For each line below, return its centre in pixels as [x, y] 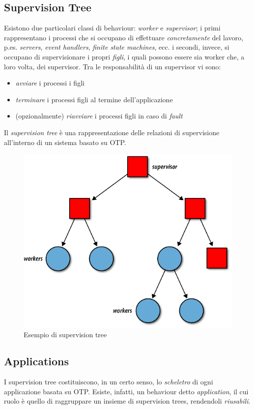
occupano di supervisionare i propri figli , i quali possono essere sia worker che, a [124, 56]
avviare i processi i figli [50, 83]
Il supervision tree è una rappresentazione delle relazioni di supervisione [112, 132]
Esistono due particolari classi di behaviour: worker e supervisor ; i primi [112, 28]
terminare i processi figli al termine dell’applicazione [94, 99]
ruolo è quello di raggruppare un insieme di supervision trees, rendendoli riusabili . [127, 401]
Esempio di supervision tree [65, 335]
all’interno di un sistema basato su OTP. [65, 142]
